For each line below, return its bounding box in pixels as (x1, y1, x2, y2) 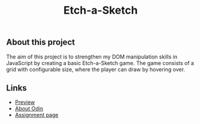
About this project (6, 37, 75, 48)
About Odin (14, 105, 44, 112)
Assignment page (14, 111, 59, 119)
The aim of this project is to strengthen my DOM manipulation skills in (6, 53, 178, 60)
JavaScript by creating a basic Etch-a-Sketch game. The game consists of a (6, 59, 195, 66)
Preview (14, 99, 35, 106)
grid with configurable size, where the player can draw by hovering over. (6, 66, 186, 73)
